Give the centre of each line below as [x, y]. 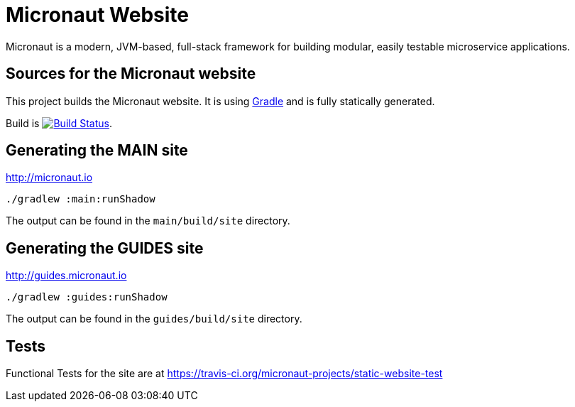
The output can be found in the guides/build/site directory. [154, 319]
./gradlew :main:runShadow [81, 199]
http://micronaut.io [49, 178]
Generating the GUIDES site [105, 248]
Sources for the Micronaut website [131, 74]
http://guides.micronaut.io [66, 276]
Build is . [59, 123]
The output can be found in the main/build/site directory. [148, 221]
